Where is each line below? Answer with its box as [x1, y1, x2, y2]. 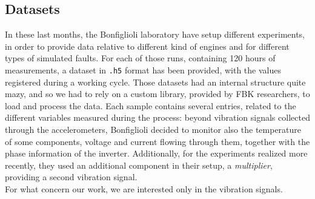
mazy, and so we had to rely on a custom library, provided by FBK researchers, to [5, 87, 310, 100]
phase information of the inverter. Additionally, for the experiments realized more [5, 147, 308, 160]
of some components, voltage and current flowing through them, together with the [5, 135, 310, 147]
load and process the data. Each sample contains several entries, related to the [5, 99, 296, 112]
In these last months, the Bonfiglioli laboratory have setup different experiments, [5, 28, 305, 41]
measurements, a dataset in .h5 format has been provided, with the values [5, 63, 281, 76]
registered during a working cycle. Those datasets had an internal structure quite [5, 75, 306, 88]
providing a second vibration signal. [5, 170, 138, 183]
